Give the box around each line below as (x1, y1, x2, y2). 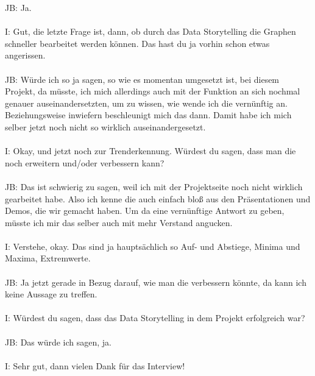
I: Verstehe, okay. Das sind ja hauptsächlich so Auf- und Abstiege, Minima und (5, 239, 300, 252)
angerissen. (5, 49, 46, 62)
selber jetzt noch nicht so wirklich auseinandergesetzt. (5, 120, 206, 133)
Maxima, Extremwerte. (5, 252, 91, 264)
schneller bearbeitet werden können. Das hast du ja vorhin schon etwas (5, 37, 270, 49)
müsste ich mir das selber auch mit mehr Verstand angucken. (5, 216, 233, 229)
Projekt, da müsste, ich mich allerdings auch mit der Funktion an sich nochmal (5, 85, 300, 98)
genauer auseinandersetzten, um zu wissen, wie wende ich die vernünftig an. (5, 96, 288, 109)
